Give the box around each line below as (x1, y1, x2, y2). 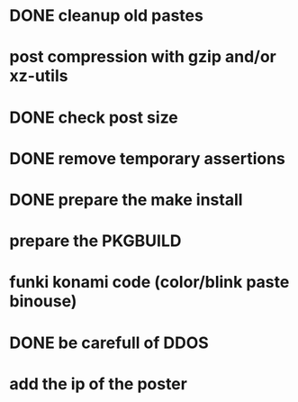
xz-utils (9, 66, 68, 87)
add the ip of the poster (9, 373, 187, 394)
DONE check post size (9, 107, 178, 127)
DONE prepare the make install (9, 189, 243, 210)
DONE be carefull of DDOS (9, 333, 209, 352)
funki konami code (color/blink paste (9, 272, 290, 293)
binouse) (9, 291, 77, 312)
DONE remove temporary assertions (9, 148, 286, 169)
